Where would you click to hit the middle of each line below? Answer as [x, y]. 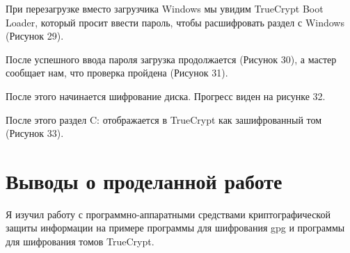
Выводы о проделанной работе [144, 180]
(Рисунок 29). [35, 36]
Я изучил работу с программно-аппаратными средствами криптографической [168, 214]
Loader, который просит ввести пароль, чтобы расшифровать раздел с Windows [175, 22]
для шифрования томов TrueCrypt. [80, 242]
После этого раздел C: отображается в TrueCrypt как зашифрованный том [164, 119]
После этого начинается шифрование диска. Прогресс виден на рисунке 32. [166, 96]
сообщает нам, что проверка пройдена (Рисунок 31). [117, 73]
